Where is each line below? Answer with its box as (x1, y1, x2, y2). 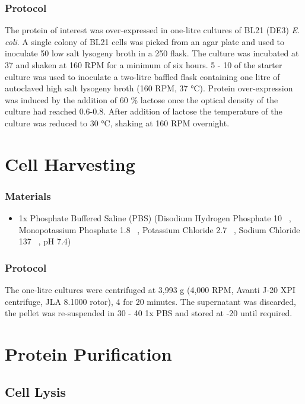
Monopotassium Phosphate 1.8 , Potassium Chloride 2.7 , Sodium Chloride (18, 223, 300, 236)
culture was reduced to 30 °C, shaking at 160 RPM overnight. (5, 116, 230, 129)
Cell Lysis (5, 382, 66, 400)
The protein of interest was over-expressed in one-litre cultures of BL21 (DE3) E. (5, 24, 300, 36)
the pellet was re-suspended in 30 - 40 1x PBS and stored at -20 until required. (5, 307, 293, 319)
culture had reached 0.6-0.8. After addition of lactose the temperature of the (5, 105, 282, 117)
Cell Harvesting (5, 151, 135, 176)
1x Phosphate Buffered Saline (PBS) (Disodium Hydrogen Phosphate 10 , (18, 212, 291, 224)
